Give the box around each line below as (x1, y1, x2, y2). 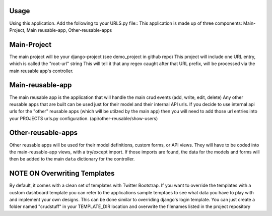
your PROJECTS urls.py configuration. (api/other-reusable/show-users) (9, 115, 158, 121)
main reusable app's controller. (9, 68, 74, 74)
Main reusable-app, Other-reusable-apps (26, 27, 112, 33)
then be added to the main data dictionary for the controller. (9, 156, 135, 162)
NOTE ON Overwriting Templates (9, 169, 115, 178)
